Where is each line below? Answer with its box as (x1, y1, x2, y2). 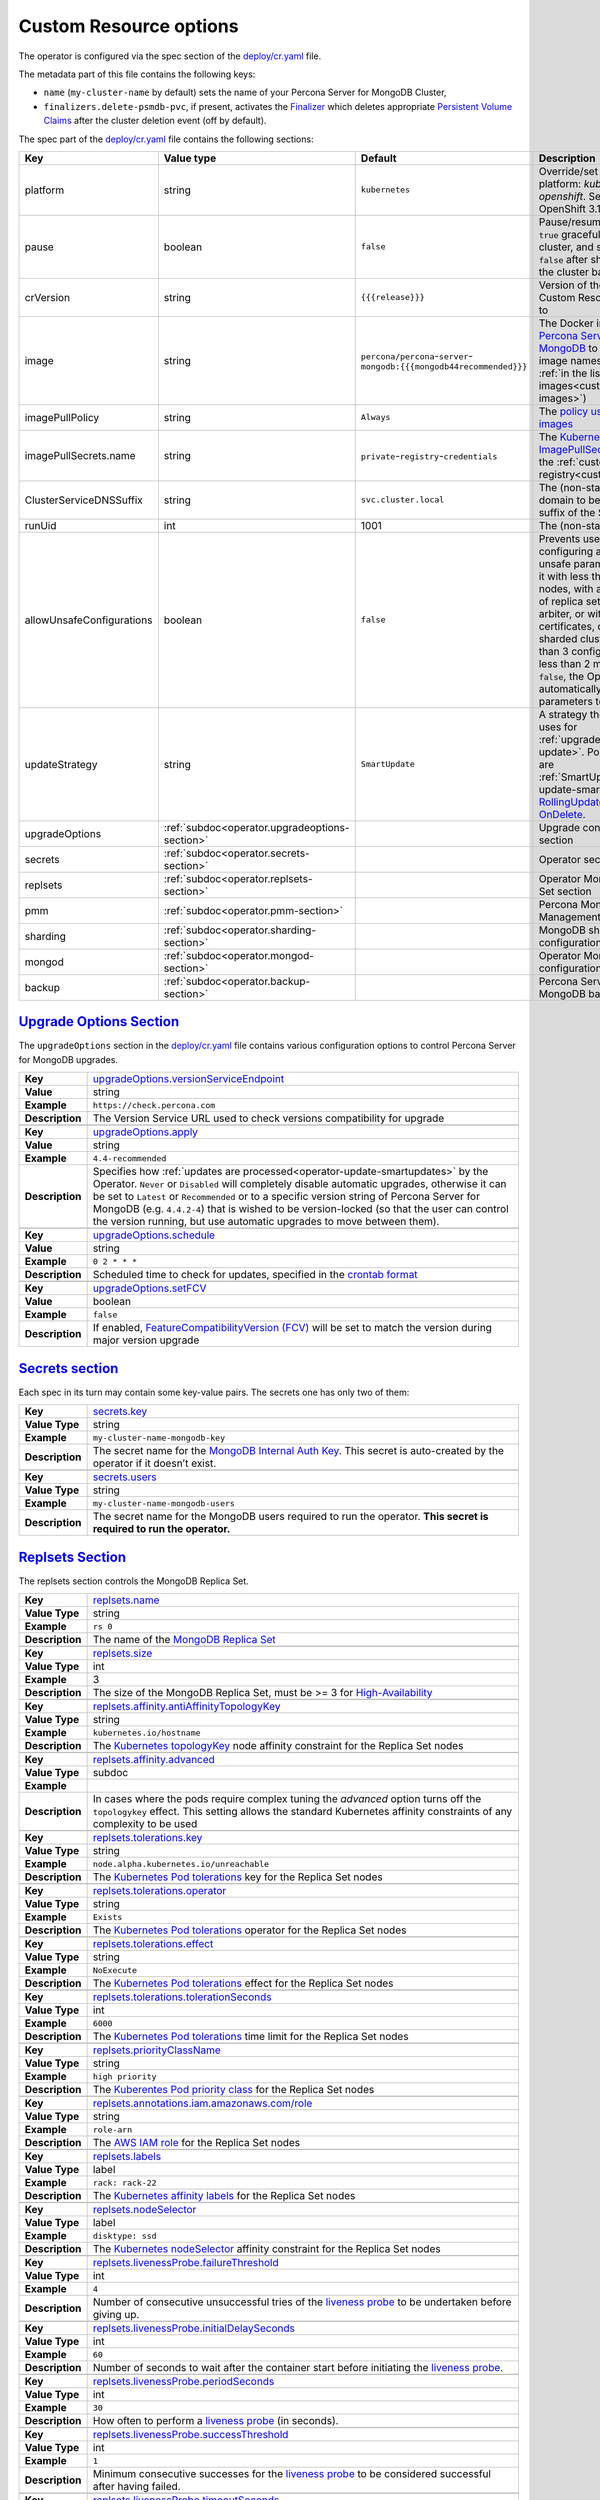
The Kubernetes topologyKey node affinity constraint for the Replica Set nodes (92, 1739, 464, 1752)
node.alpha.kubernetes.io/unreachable (92, 1858, 270, 1869)
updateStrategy (24, 757, 98, 771)
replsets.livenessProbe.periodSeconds (92, 2375, 275, 2388)
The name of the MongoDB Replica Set (92, 1633, 277, 1646)
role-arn (92, 2124, 133, 2135)
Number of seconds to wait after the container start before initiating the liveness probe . (92, 2361, 504, 2374)
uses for (538, 720, 578, 734)
